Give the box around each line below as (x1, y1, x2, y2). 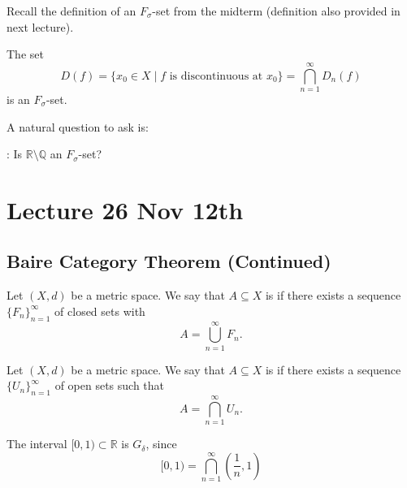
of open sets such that (54, 377, 165, 394)
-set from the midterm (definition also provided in (152, 2, 401, 19)
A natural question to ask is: (6, 118, 149, 135)
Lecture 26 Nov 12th (6, 192, 244, 226)
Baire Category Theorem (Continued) (6, 248, 331, 274)
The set (6, 45, 44, 63)
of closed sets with (54, 302, 145, 319)
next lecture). (6, 18, 74, 35)
